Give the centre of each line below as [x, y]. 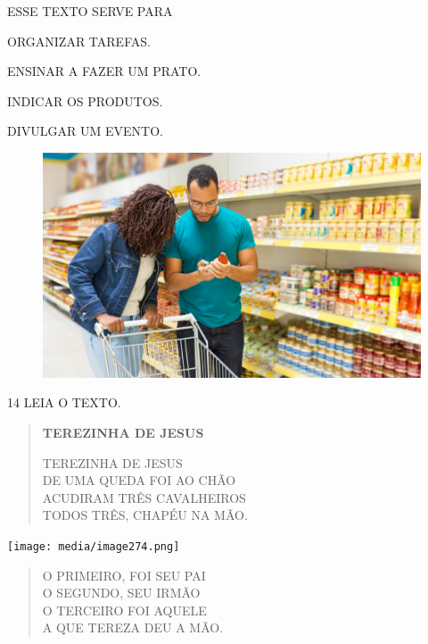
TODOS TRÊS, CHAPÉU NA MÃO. [145, 515]
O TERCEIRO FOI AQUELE [124, 610]
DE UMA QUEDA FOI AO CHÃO [139, 480]
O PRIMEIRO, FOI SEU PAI [124, 575]
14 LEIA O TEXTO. [64, 402]
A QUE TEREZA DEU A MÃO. [133, 627]
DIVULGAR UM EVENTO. [85, 131]
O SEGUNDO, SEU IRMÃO [121, 593]
